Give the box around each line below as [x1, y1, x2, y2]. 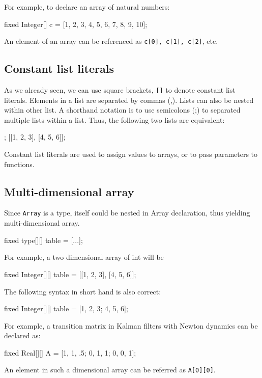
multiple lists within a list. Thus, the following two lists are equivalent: [4, 114, 225, 125]
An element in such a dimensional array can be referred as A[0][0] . [4, 364, 216, 375]
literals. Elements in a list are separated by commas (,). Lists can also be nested [4, 94, 254, 105]
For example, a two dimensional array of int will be [4, 252, 164, 262]
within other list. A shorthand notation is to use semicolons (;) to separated [4, 104, 241, 115]
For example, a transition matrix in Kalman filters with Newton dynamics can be [4, 320, 258, 331]
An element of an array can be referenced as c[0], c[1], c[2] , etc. [4, 36, 218, 46]
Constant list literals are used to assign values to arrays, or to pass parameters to [4, 149, 258, 159]
